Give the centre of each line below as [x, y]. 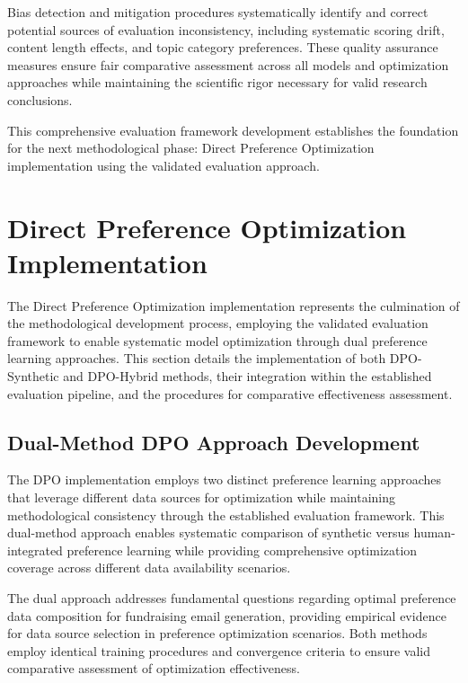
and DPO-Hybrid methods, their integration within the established [247, 376]
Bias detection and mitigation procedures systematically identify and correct [218, 12]
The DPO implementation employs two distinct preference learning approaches [224, 479]
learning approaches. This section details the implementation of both [197, 358]
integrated [35, 550]
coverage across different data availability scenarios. [149, 568]
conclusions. [40, 99]
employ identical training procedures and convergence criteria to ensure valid [219, 650]
